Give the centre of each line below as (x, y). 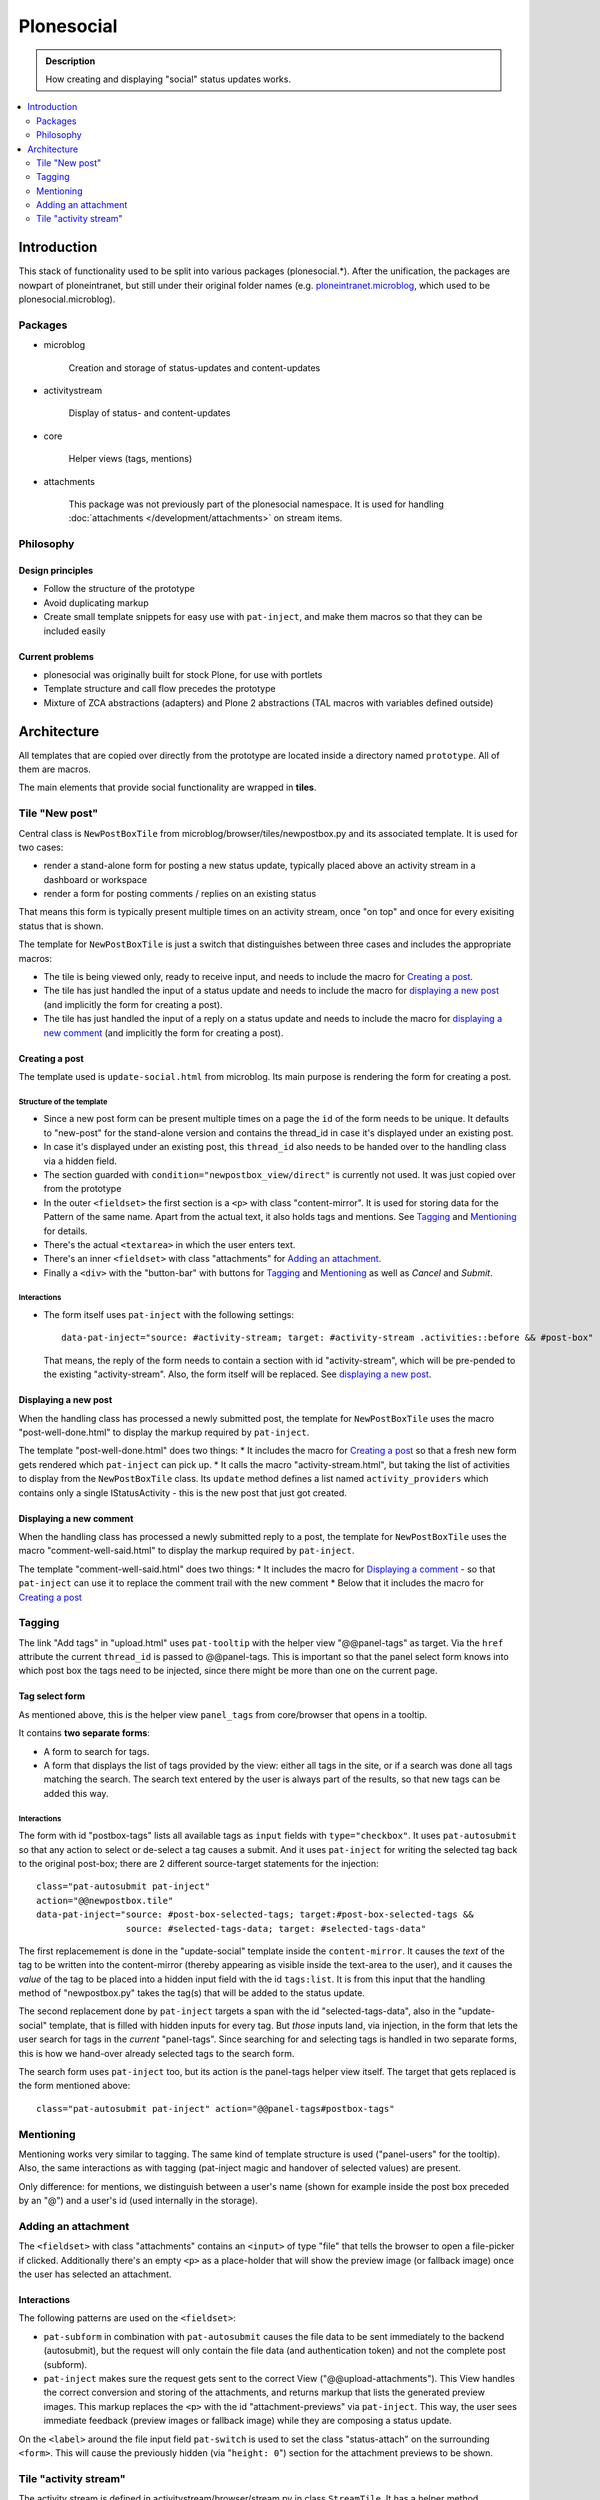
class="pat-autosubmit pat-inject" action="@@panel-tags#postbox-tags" (215, 2108)
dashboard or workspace (95, 879)
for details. (65, 1231)
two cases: (41, 847)
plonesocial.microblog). (67, 299)
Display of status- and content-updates (149, 413)
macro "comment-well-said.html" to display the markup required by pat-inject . (186, 1551)
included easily (74, 631)
